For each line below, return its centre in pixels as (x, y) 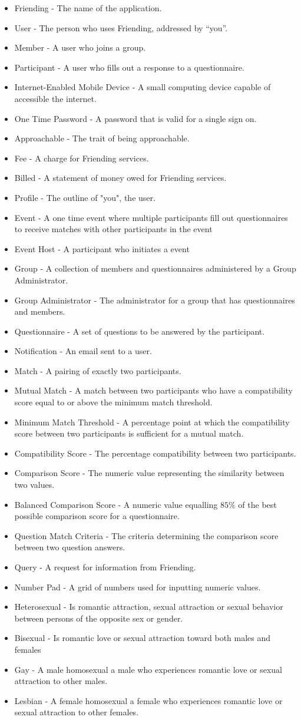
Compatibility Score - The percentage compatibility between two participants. (155, 453)
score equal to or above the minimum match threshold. (113, 402)
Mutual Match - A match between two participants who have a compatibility (154, 390)
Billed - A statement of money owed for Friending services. (120, 178)
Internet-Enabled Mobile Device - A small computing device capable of (143, 87)
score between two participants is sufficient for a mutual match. (129, 433)
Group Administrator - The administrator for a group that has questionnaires (155, 300)
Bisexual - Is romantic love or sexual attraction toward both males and (143, 638)
